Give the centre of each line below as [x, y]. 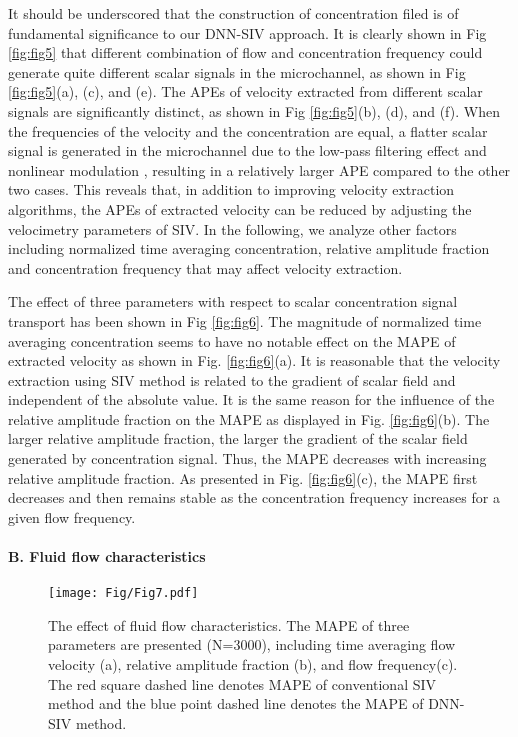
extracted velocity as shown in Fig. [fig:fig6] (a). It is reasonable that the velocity [254, 360]
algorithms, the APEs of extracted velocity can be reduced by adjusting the [240, 208]
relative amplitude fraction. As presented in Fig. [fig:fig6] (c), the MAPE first [243, 477]
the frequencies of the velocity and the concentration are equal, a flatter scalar [248, 130]
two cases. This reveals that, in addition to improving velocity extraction [231, 189]
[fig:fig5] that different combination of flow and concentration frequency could [245, 52]
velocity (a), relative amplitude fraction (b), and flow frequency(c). [253, 664]
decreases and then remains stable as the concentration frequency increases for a [254, 497]
